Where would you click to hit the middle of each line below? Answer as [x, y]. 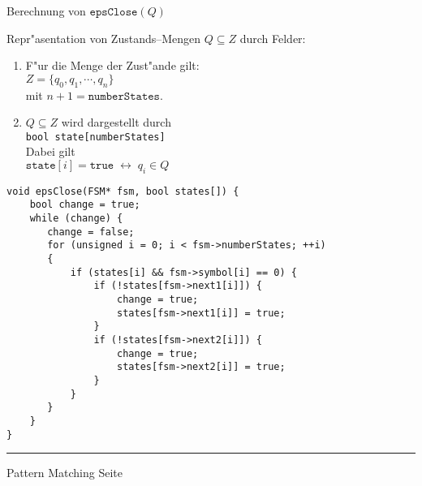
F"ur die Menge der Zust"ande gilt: [112, 65]
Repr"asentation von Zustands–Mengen [104, 38]
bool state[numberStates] [95, 137]
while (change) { [76, 219]
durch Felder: [273, 38]
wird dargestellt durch [116, 122]
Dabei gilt [50, 151]
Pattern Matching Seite [65, 473]
